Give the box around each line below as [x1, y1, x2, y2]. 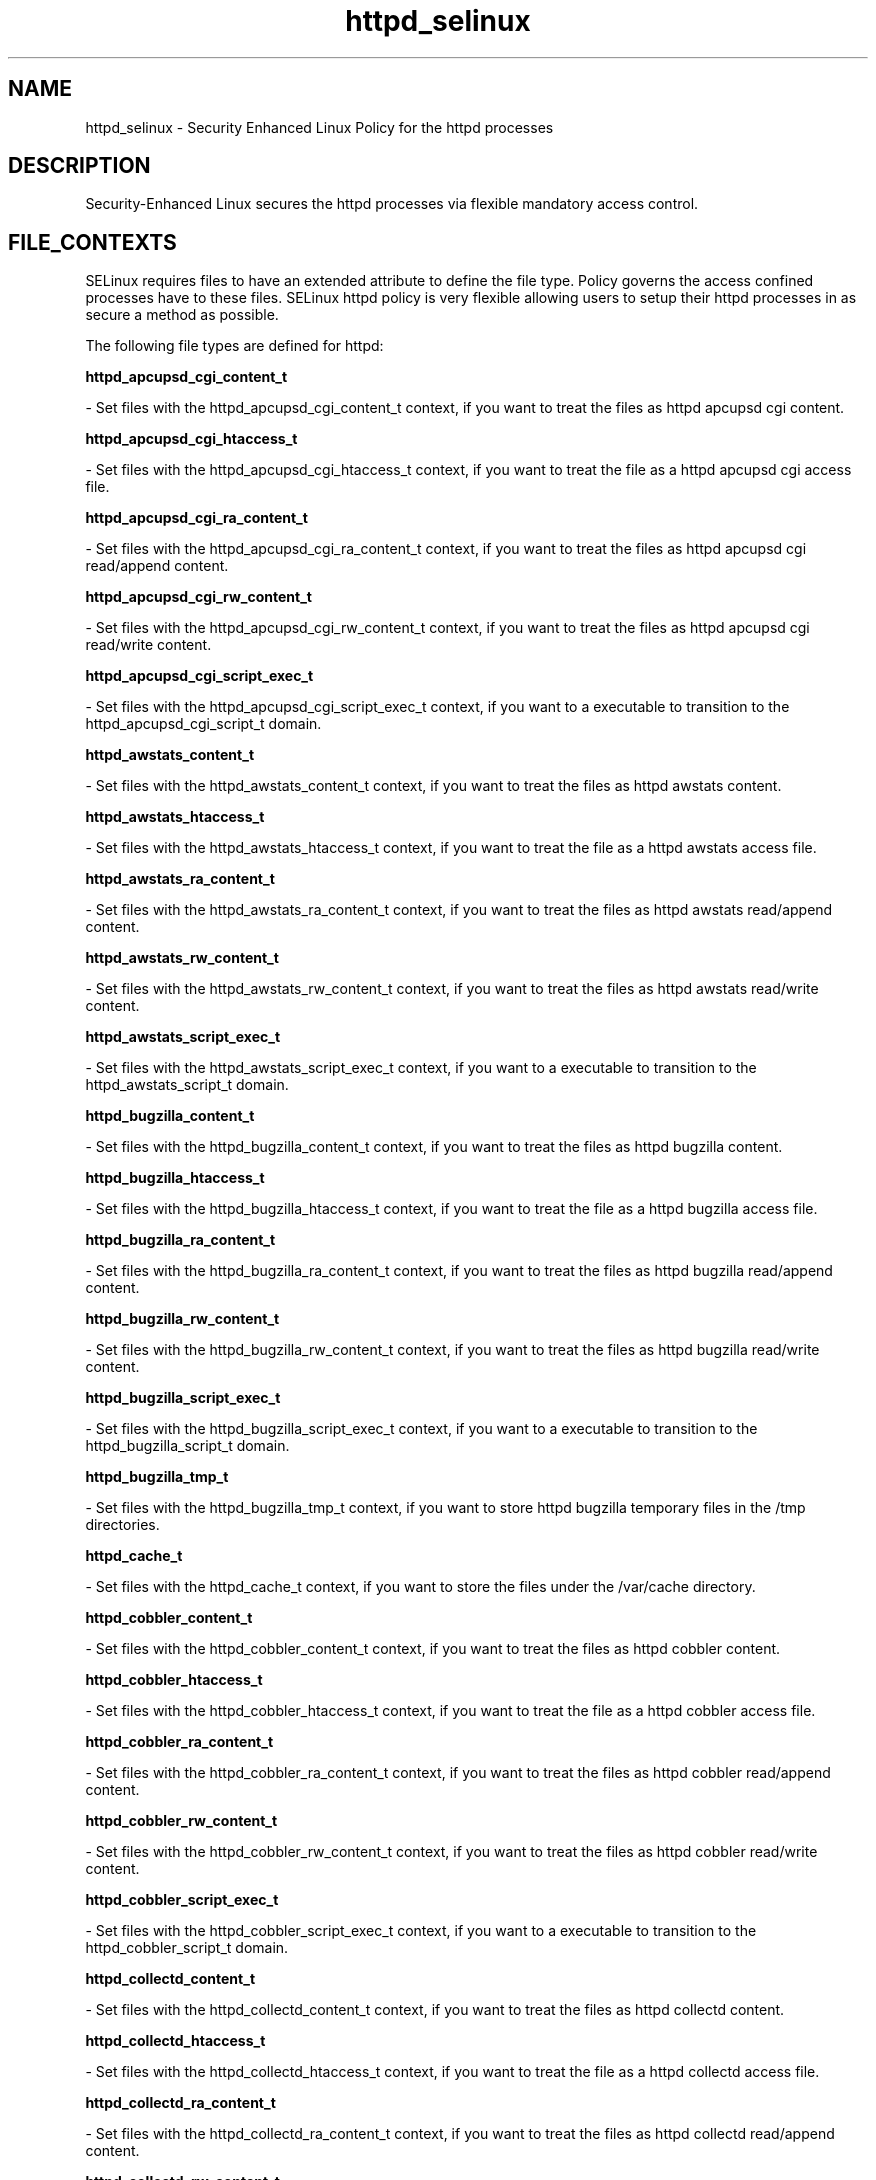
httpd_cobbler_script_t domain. [85, 1939, 289, 1957]
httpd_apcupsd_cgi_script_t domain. [85, 715, 322, 733]
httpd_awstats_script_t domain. [85, 1076, 289, 1094]
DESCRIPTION [8, 153, 151, 179]
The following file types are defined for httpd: [85, 337, 384, 355]
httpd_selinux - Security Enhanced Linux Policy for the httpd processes [85, 118, 554, 136]
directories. [85, 1516, 160, 1534]
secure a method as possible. [85, 306, 279, 324]
